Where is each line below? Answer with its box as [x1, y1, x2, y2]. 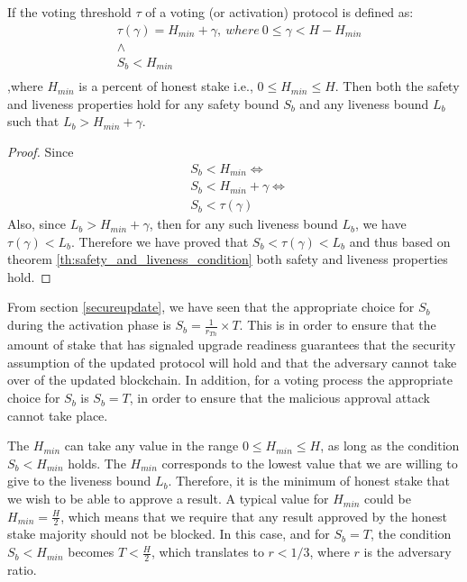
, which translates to [151, 542, 264, 561]
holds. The [68, 453, 126, 472]
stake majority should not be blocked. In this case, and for [7, 524, 330, 543]
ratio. [7, 559, 37, 578]
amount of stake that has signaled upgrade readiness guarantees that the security [7, 335, 456, 354]
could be [364, 489, 411, 508]
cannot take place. [7, 405, 108, 424]
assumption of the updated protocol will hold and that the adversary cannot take [7, 352, 457, 371]
